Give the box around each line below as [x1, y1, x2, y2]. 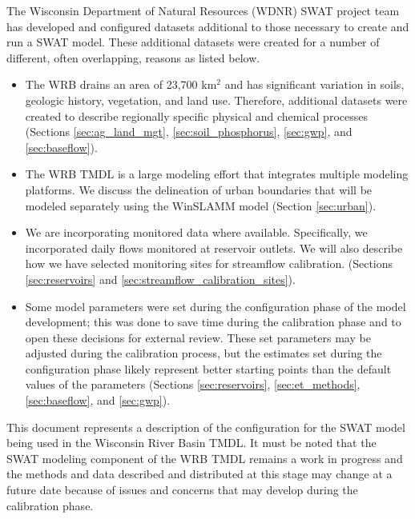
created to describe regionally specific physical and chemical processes [25, 107, 368, 124]
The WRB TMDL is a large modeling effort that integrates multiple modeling [25, 166, 409, 182]
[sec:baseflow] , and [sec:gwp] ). [25, 392, 171, 409]
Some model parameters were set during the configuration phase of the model [25, 297, 406, 314]
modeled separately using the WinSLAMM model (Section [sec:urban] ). [25, 197, 377, 214]
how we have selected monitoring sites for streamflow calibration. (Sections [25, 255, 393, 272]
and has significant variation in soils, [224, 76, 405, 93]
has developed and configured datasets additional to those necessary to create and [6, 18, 409, 34]
